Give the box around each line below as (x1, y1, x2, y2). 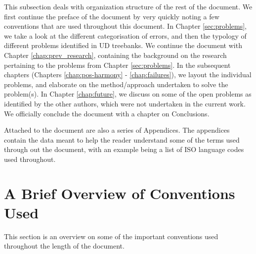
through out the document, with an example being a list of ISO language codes (4, 144, 244, 154)
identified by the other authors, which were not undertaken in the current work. (4, 98, 246, 108)
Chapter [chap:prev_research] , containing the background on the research (4, 50, 227, 60)
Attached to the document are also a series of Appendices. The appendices (4, 125, 230, 135)
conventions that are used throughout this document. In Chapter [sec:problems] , (4, 21, 247, 31)
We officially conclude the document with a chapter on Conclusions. (4, 108, 210, 118)
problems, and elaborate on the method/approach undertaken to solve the (4, 79, 228, 89)
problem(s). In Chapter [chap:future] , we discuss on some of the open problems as (4, 89, 252, 99)
